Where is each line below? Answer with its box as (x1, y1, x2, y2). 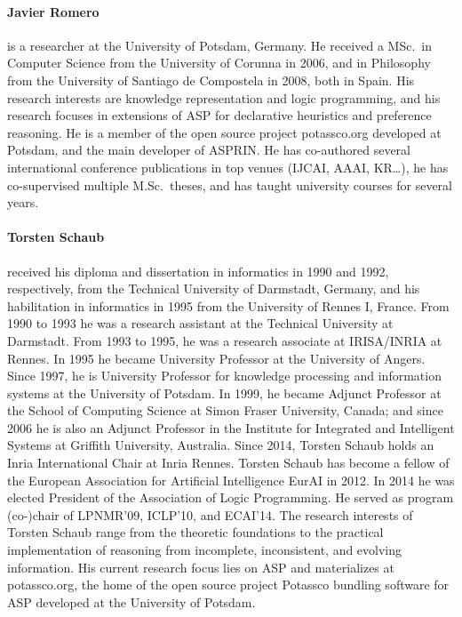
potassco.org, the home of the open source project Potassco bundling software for (7, 575, 450, 594)
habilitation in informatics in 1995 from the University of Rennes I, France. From (7, 296, 450, 315)
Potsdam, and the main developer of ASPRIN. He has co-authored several (7, 140, 410, 159)
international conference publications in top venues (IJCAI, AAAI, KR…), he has (7, 157, 449, 176)
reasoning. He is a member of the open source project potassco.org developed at (7, 123, 442, 141)
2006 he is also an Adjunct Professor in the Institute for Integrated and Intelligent (7, 418, 455, 437)
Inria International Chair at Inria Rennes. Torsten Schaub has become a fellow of (7, 453, 450, 472)
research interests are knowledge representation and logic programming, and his (7, 88, 441, 107)
